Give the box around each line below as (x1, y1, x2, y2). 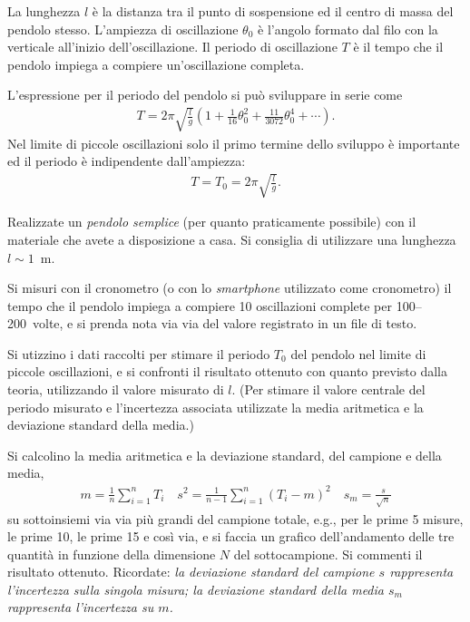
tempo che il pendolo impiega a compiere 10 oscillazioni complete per (7, 296, 393, 315)
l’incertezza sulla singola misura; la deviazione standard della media (7, 579, 384, 598)
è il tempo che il (353, 37, 444, 56)
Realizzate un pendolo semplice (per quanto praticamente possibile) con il (7, 212, 416, 231)
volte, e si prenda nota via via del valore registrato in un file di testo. (32, 314, 417, 333)
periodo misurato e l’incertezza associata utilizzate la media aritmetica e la (7, 397, 424, 416)
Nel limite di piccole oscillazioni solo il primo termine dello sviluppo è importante (7, 133, 460, 152)
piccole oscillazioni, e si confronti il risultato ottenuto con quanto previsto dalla (7, 362, 448, 381)
